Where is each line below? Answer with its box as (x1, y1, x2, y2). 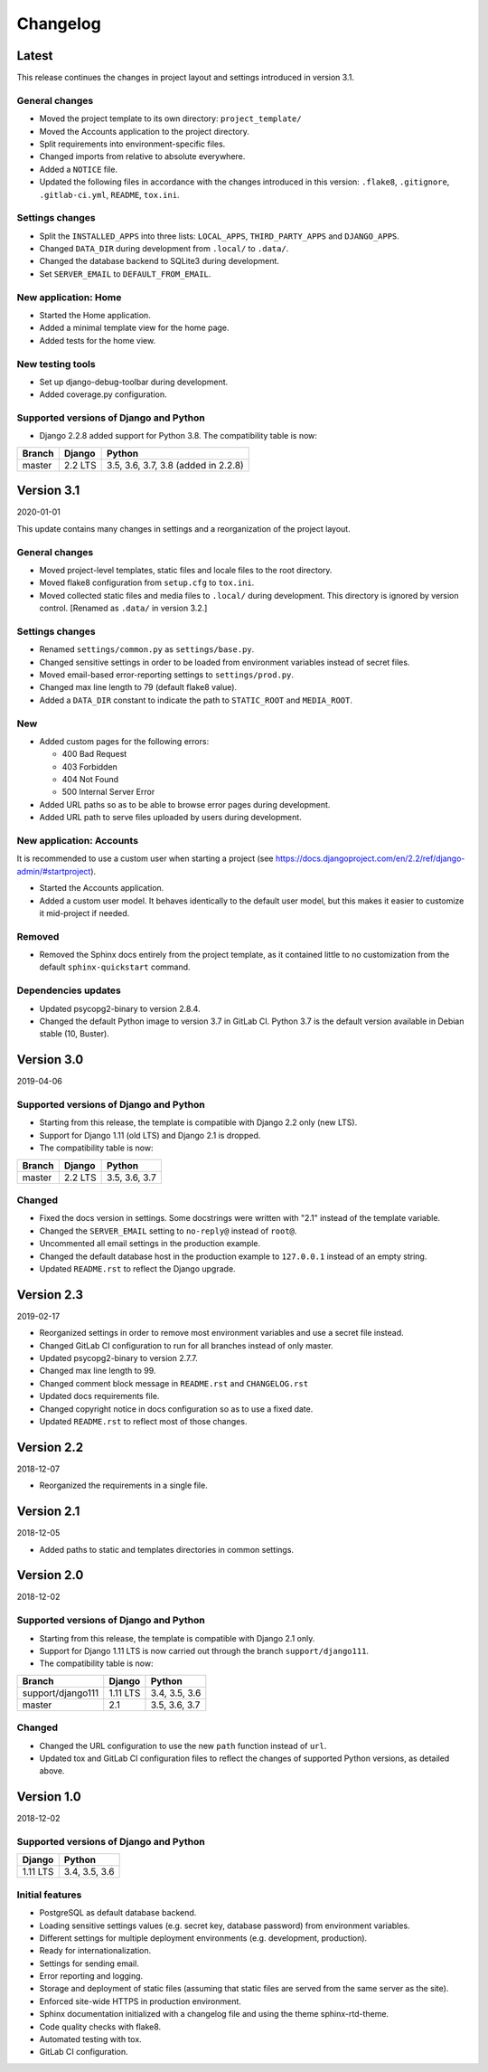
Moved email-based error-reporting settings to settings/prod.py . (39, 669, 294, 680)
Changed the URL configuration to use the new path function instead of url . (39, 1740, 327, 1751)
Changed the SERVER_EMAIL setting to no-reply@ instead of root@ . (39, 1225, 297, 1236)
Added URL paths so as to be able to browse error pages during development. (39, 799, 331, 809)
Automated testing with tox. (39, 2034, 142, 2045)
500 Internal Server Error (61, 787, 155, 798)
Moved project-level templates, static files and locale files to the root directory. (39, 564, 333, 575)
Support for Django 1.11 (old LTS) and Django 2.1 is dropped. (39, 1130, 261, 1140)
